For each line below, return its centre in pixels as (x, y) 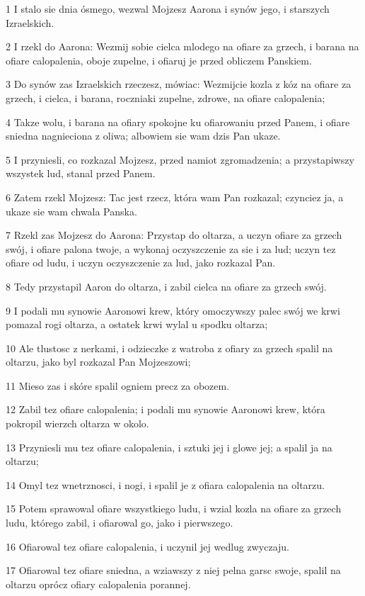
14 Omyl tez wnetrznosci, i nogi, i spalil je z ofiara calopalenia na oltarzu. (165, 484)
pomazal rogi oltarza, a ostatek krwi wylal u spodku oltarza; (137, 324)
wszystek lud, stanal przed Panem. (81, 173)
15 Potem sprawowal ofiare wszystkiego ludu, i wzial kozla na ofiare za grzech (174, 508)
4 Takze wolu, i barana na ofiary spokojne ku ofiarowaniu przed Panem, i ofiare (178, 122)
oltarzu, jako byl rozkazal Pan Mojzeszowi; (98, 362)
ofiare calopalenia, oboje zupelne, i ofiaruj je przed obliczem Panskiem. (159, 60)
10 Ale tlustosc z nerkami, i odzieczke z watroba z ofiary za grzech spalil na (169, 348)
